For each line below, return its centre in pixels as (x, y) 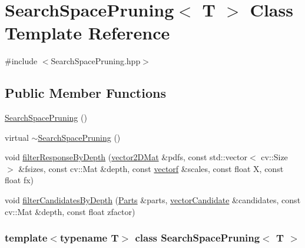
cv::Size (274, 157)
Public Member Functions (85, 93)
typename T (89, 238)
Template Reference (87, 33)
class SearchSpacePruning (198, 238)
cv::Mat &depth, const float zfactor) (70, 211)
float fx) (19, 180)
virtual (17, 137)
